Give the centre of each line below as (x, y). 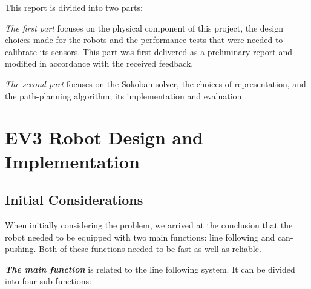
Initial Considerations (74, 200)
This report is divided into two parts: (74, 7)
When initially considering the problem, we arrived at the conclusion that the (149, 224)
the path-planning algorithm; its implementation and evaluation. (125, 95)
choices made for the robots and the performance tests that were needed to (144, 40)
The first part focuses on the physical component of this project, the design (144, 28)
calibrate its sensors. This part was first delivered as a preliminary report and (149, 51)
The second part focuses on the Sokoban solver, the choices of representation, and (155, 83)
